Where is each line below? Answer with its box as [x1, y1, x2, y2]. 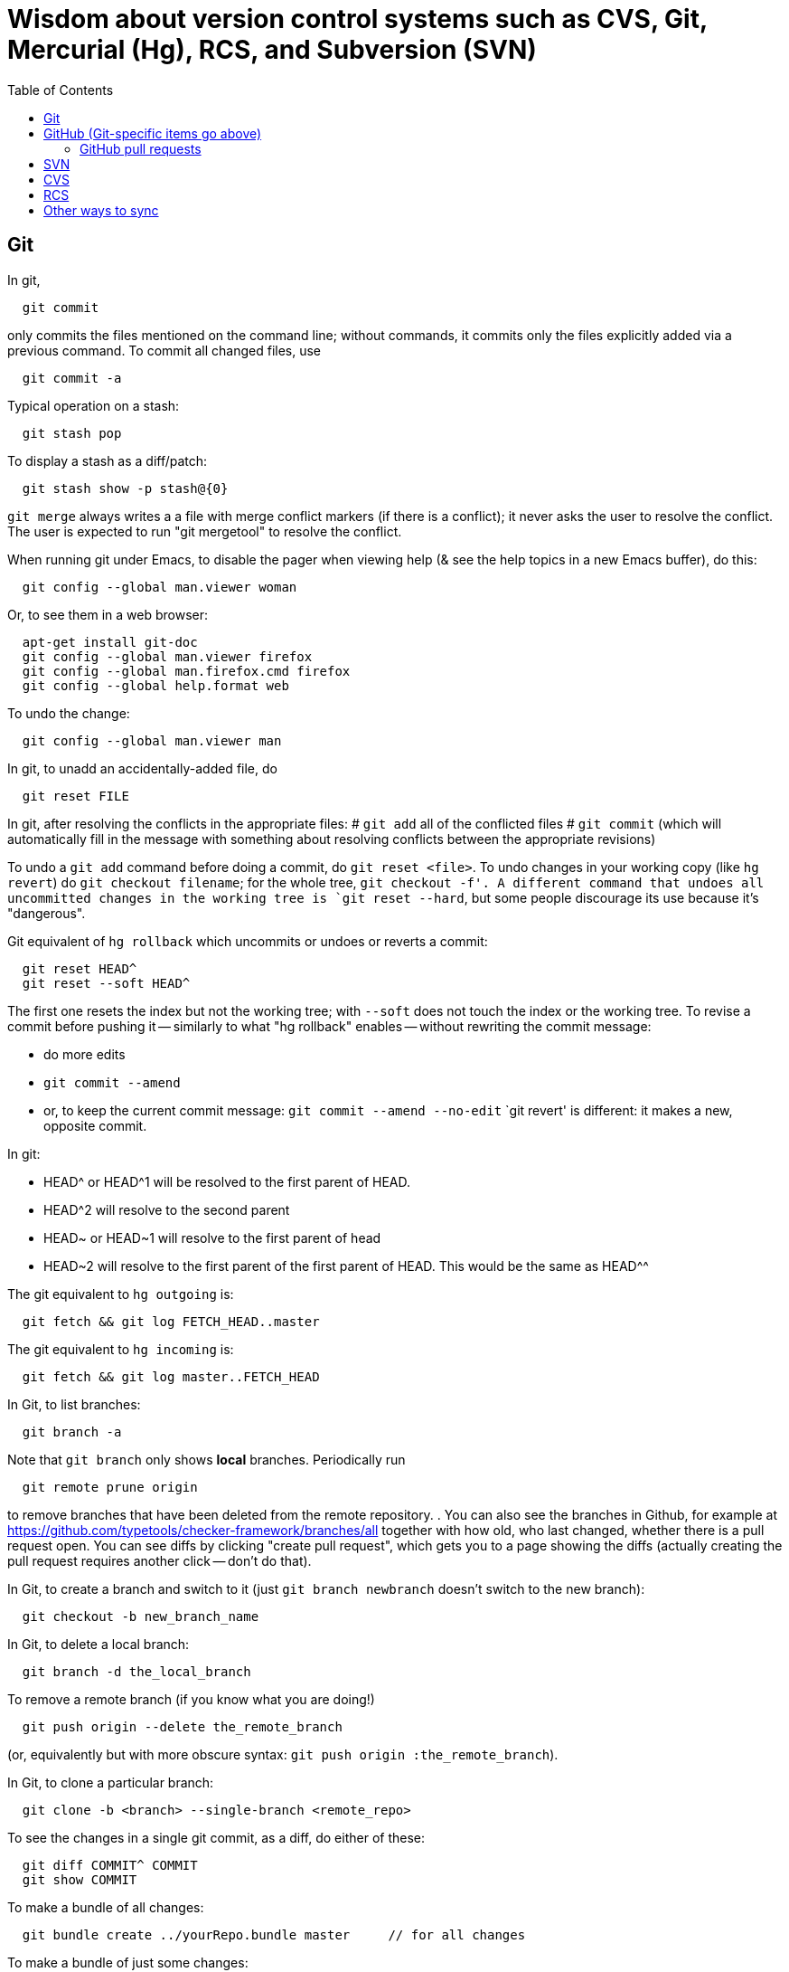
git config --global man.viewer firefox [22, 649, 313, 664]
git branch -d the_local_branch [22, 1664, 251, 1679]
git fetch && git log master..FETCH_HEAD [22, 1369, 320, 1384]
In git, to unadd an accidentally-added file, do [7, 760, 277, 776]
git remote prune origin [22, 1479, 198, 1494]
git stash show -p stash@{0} [22, 480, 229, 496]
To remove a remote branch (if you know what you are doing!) [7, 1691, 375, 1707]
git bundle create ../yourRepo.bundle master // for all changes [22, 1927, 526, 1942]
